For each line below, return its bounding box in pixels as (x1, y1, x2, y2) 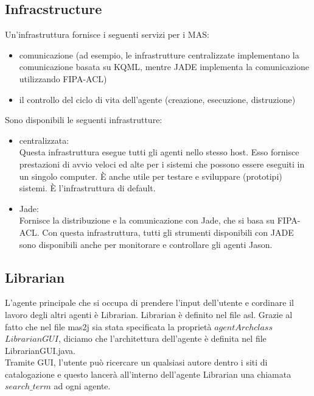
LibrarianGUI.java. (5, 344, 75, 356)
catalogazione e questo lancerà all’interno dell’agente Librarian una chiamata (5, 367, 291, 380)
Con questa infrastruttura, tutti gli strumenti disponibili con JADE (42, 225, 294, 238)
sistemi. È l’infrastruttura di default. (19, 182, 156, 194)
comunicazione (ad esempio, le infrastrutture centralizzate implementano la (19, 48, 299, 61)
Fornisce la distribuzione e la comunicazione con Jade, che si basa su (19, 214, 275, 227)
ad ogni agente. (54, 380, 111, 392)
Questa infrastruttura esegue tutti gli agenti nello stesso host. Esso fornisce (19, 146, 299, 158)
